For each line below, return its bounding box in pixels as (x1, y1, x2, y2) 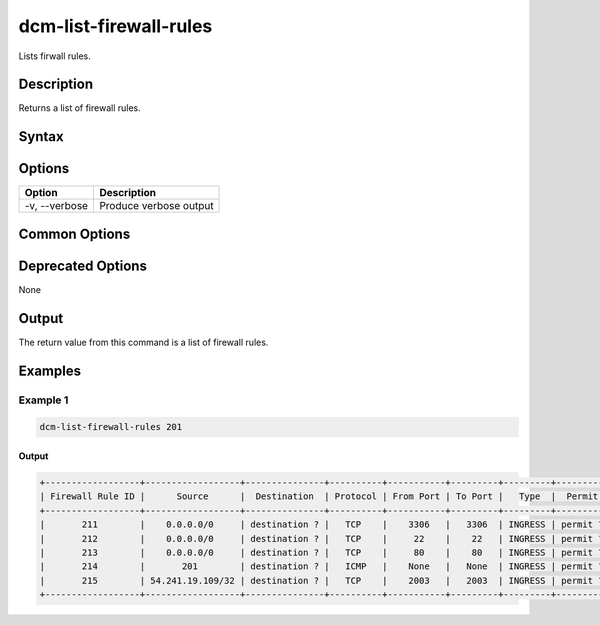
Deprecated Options (18, 257, 147, 274)
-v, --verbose (24, 199, 89, 213)
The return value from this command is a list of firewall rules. (18, 336, 269, 348)
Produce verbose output (99, 199, 214, 213)
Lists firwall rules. (18, 50, 91, 62)
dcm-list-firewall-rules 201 (39, 421, 183, 433)
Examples (18, 362, 82, 379)
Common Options (18, 225, 131, 242)
